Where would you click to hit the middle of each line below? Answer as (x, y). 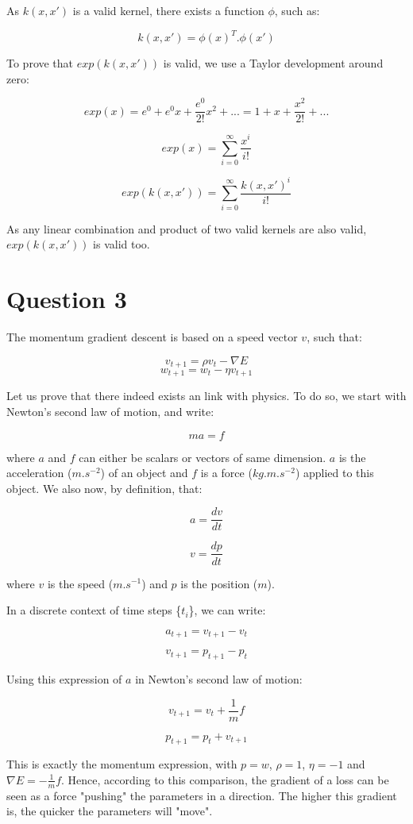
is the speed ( (80, 583)
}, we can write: (227, 610)
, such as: (297, 10)
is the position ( (219, 583)
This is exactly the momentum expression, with (122, 764)
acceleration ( (39, 473)
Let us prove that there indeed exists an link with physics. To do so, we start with (206, 396)
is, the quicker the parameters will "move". (110, 811)
